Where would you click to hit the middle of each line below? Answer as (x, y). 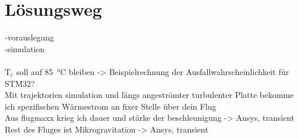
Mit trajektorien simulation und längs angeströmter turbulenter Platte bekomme (149, 95)
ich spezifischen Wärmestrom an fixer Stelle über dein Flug (111, 106)
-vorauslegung (30, 37)
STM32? (20, 83)
